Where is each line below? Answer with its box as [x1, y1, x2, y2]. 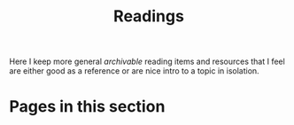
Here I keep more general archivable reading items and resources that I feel [9, 56, 285, 67]
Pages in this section [9, 97, 166, 117]
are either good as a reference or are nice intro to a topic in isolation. [9, 66, 259, 76]
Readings [113, 6, 184, 27]
